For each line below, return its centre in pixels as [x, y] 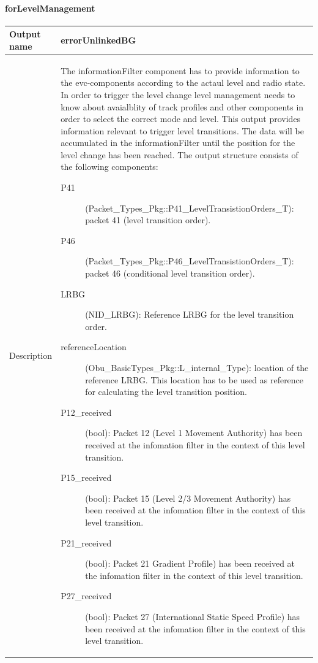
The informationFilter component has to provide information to [180, 70]
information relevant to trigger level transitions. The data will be [182, 130]
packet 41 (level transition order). [148, 220]
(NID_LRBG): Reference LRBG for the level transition [190, 314]
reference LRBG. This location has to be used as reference [194, 379]
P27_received [86, 596]
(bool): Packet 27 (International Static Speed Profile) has [193, 616]
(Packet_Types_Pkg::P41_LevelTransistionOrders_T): [190, 208]
